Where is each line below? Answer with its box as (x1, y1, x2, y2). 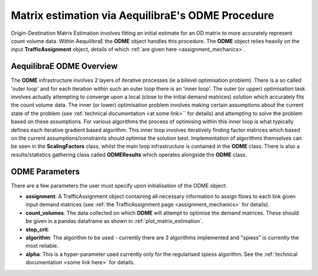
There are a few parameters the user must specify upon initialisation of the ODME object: (11, 182, 227, 189)
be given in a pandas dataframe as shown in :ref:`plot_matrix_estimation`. (25, 218, 203, 225)
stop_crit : (25, 226, 49, 233)
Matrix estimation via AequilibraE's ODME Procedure (11, 9, 274, 22)
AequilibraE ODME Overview (11, 61, 118, 71)
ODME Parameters (11, 166, 80, 176)
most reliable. (25, 242, 59, 249)
